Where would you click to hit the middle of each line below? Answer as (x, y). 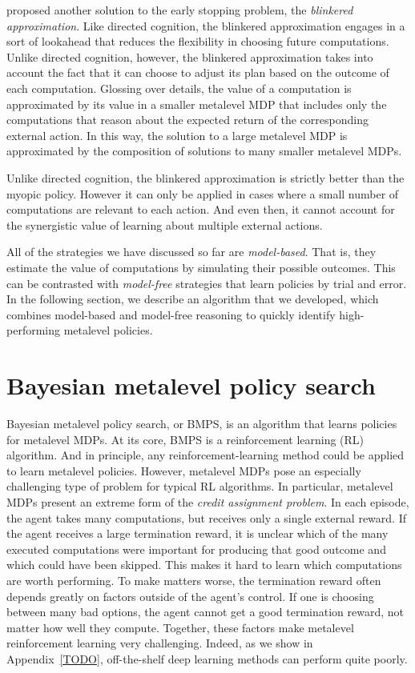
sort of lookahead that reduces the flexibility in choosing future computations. (198, 41)
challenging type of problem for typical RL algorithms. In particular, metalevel (200, 486)
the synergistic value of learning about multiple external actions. (165, 224)
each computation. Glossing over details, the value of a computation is (179, 88)
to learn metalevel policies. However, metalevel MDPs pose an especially (184, 470)
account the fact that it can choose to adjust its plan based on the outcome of (198, 72)
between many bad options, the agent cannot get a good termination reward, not (205, 612)
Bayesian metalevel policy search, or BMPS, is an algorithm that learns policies (202, 423)
